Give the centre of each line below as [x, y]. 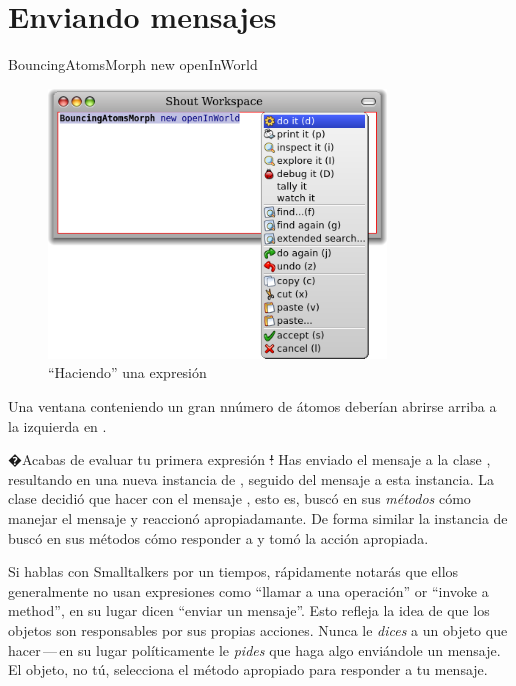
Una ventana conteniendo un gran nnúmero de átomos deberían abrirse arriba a [252, 406]
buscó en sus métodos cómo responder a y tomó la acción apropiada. [218, 537]
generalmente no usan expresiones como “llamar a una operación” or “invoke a [248, 590]
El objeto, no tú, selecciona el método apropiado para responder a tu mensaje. [248, 669]
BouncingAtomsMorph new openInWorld [133, 64]
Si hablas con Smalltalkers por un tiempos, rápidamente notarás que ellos [233, 571]
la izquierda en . [57, 425]
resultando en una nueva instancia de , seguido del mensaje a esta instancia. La [251, 478]
